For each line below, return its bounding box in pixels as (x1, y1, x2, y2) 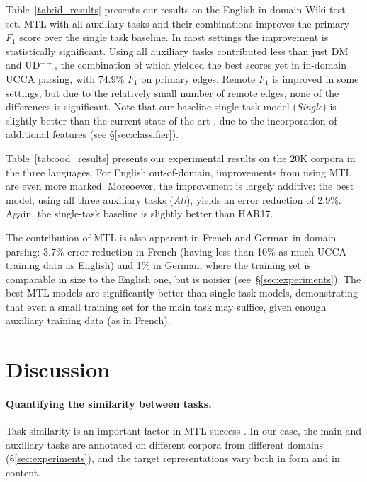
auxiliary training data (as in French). (6, 313, 171, 328)
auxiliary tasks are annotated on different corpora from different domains (6, 437, 324, 452)
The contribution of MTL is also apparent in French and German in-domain (6, 229, 337, 244)
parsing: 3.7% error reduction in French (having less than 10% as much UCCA (6, 243, 347, 258)
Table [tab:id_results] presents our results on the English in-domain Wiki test (6, 2, 346, 16)
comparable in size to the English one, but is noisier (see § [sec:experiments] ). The (6, 271, 361, 286)
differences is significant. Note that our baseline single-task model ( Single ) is (6, 99, 337, 114)
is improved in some (272, 71, 359, 86)
